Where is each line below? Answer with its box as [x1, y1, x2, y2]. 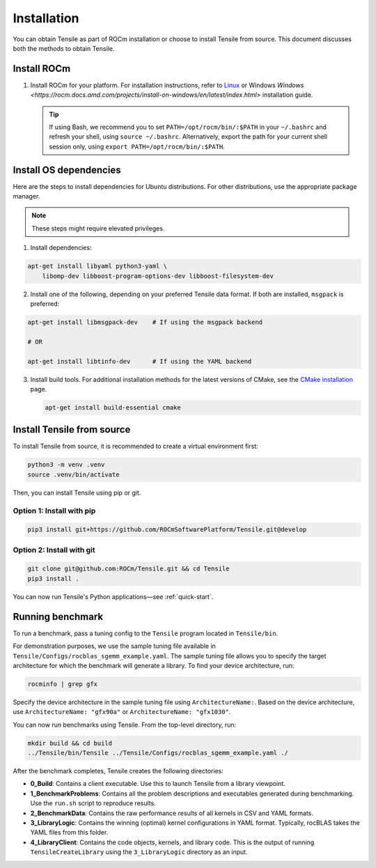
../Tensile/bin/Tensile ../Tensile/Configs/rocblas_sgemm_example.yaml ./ [27, 749, 289, 757]
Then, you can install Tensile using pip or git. [13, 488, 141, 497]
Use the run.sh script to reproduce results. [30, 799, 156, 807]
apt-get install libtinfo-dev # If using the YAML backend [27, 357, 252, 365]
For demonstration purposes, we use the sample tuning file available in [13, 642, 216, 651]
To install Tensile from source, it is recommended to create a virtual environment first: [13, 442, 259, 451]
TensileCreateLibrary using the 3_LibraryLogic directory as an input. [30, 848, 248, 856]
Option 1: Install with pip [13, 506, 96, 516]
